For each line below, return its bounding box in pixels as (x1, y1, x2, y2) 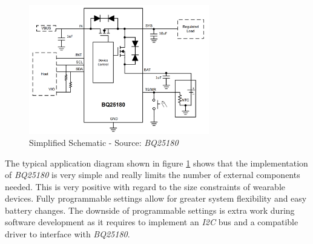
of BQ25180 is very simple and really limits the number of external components (5, 168, 300, 181)
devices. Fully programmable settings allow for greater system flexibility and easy (5, 192, 307, 205)
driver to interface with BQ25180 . (5, 228, 130, 240)
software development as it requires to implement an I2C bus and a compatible (5, 216, 298, 228)
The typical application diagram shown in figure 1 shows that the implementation (5, 156, 308, 169)
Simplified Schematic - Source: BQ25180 (29, 136, 179, 148)
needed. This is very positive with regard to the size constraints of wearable (5, 180, 286, 193)
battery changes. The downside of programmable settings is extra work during (5, 203, 295, 216)
